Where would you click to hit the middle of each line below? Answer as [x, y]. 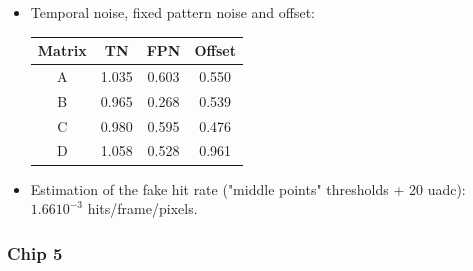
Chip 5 [35, 252]
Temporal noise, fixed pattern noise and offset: [172, 12]
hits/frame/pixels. [142, 208]
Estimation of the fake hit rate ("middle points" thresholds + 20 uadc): [248, 188]
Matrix [62, 50]
